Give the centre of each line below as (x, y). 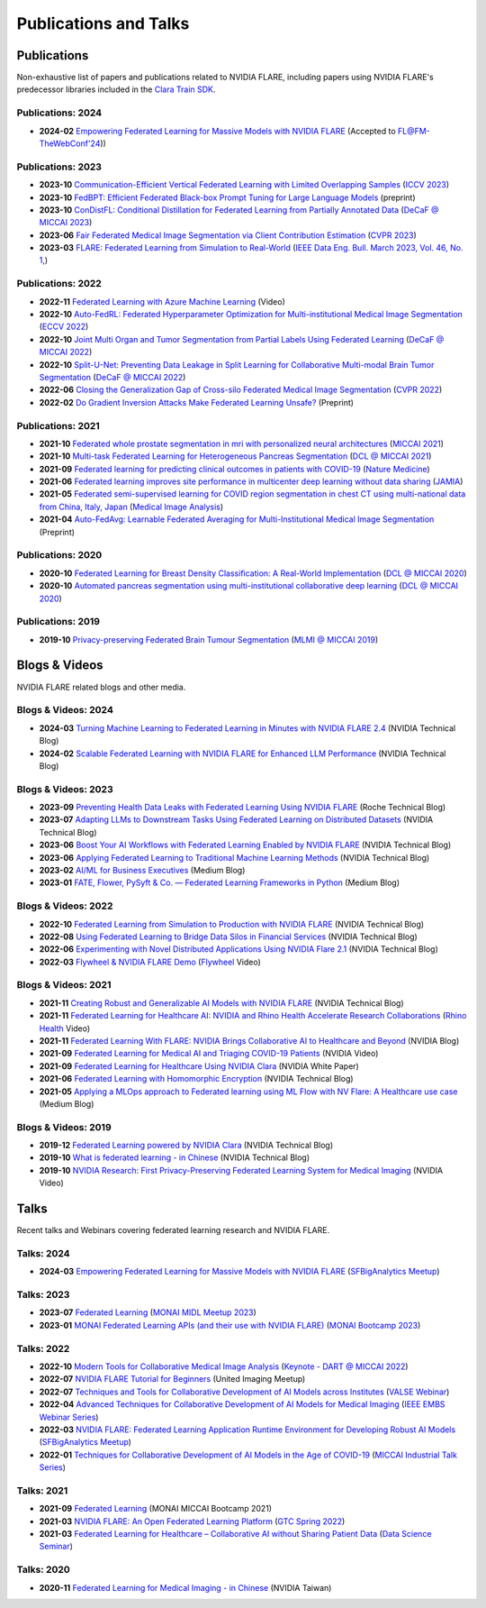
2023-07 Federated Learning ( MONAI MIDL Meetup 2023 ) (148, 1312)
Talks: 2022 (43, 1348)
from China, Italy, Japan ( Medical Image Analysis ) (131, 507)
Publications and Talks (103, 23)
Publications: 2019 (58, 622)
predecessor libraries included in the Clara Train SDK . (116, 89)
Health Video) (65, 1028)
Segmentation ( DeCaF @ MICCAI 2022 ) (112, 377)
